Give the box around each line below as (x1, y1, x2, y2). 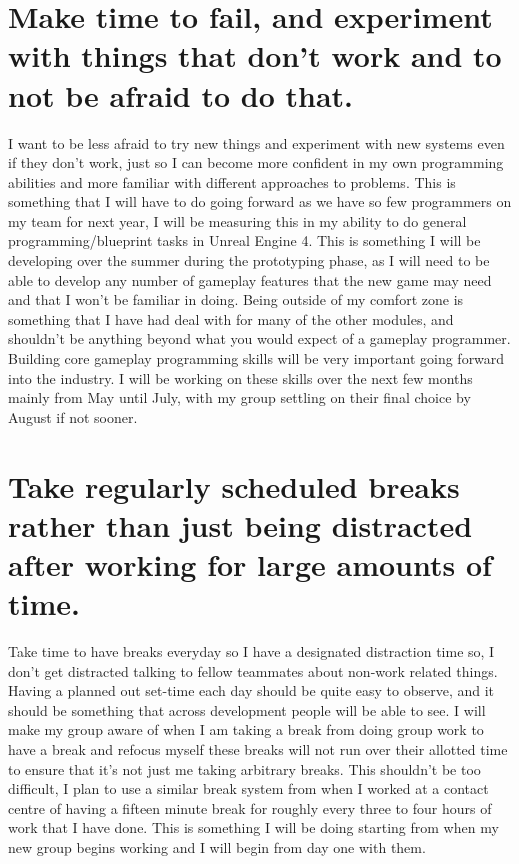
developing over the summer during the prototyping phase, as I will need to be (8, 250, 490, 271)
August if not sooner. (8, 406, 138, 427)
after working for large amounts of (8, 543, 492, 584)
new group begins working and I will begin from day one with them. (8, 837, 426, 858)
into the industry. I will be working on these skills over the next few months (8, 367, 473, 388)
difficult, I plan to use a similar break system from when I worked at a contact (8, 778, 489, 799)
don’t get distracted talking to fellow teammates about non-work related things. (8, 660, 498, 681)
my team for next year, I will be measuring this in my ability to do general (8, 210, 467, 231)
